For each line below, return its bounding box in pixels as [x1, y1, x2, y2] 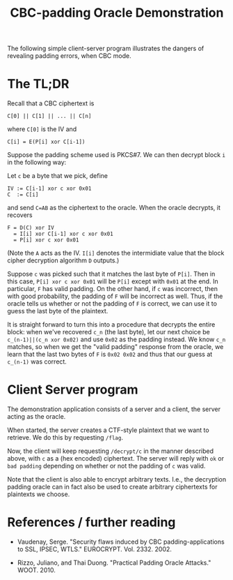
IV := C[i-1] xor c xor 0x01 [7, 185, 92, 193]
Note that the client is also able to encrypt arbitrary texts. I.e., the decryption [7, 475, 227, 484]
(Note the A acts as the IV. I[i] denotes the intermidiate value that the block [7, 249, 225, 258]
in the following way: [7, 158, 67, 167]
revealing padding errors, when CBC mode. [7, 52, 131, 60]
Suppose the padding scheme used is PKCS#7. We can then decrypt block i [7, 151, 226, 159]
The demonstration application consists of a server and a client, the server [7, 405, 221, 413]
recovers [7, 211, 33, 219]
